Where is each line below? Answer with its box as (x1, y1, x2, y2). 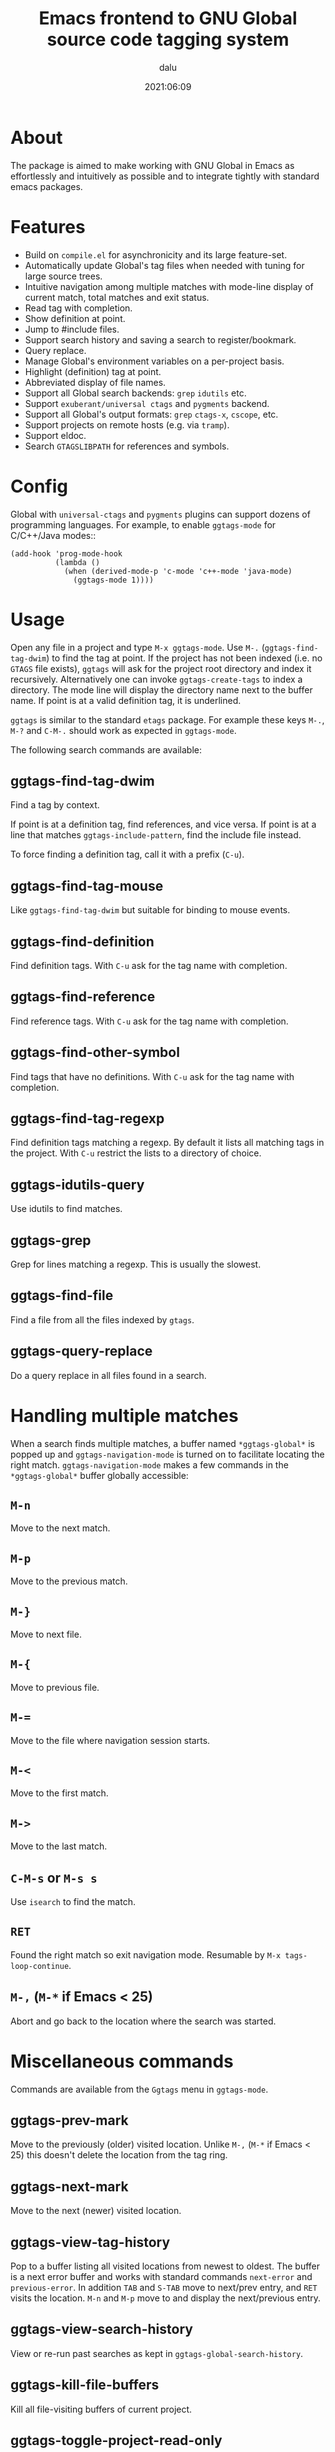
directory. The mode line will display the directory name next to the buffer (10, 683, 313, 696)
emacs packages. (10, 180, 83, 192)
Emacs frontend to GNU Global (38, 7, 298, 30)
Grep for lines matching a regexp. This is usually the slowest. (10, 1258, 262, 1270)
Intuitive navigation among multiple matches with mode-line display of (24, 280, 314, 292)
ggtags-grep (10, 1232, 92, 1249)
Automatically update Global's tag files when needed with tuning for (24, 259, 305, 271)
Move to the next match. (10, 1522, 111, 1534)
